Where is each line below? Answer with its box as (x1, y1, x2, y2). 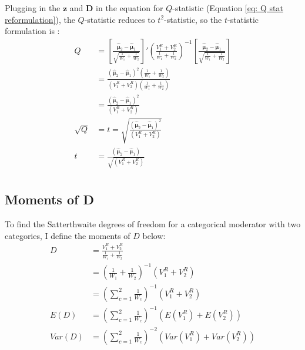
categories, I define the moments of (5, 229, 130, 241)
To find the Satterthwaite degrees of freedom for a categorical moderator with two (5, 218, 301, 230)
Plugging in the (5, 2, 61, 14)
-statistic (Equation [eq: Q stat (172, 2, 283, 14)
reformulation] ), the (5, 13, 75, 25)
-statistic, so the (164, 13, 222, 25)
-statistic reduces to (84, 13, 155, 25)
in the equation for (96, 2, 163, 14)
